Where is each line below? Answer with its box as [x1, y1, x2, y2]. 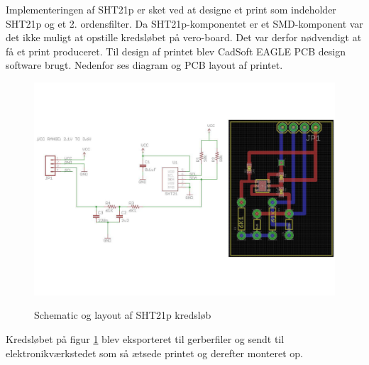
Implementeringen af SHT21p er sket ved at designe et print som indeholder [6, 2, 336, 16]
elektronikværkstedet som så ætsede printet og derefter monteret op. [6, 345, 303, 360]
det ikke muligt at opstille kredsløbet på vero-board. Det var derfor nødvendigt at [6, 30, 362, 45]
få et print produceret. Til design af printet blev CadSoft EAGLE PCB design [6, 43, 346, 58]
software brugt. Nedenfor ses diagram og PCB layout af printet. [6, 58, 283, 72]
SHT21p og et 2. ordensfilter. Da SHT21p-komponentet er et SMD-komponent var [6, 16, 363, 31]
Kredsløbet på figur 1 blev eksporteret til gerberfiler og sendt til [6, 331, 285, 346]
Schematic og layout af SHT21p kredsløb [34, 307, 211, 322]
